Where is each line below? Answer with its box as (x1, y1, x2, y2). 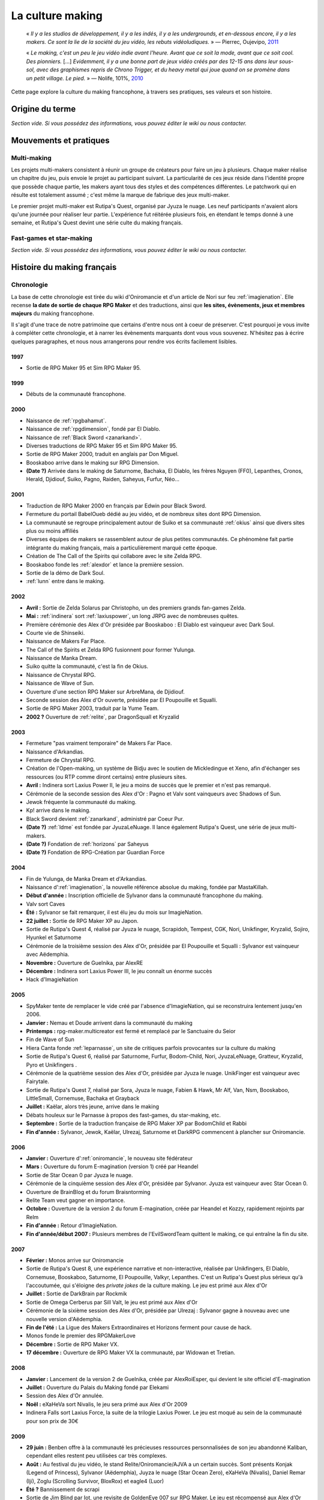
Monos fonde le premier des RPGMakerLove (26, 1332, 136, 1339)
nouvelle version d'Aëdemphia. (26, 1315, 103, 1322)
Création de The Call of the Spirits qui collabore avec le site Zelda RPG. (26, 553, 202, 560)
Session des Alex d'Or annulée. (26, 1392, 104, 1399)
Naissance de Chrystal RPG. (26, 671, 96, 678)
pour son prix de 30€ (26, 1417, 79, 1424)
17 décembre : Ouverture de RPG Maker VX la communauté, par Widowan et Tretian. (26, 1349, 235, 1356)
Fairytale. (26, 1078, 49, 1085)
